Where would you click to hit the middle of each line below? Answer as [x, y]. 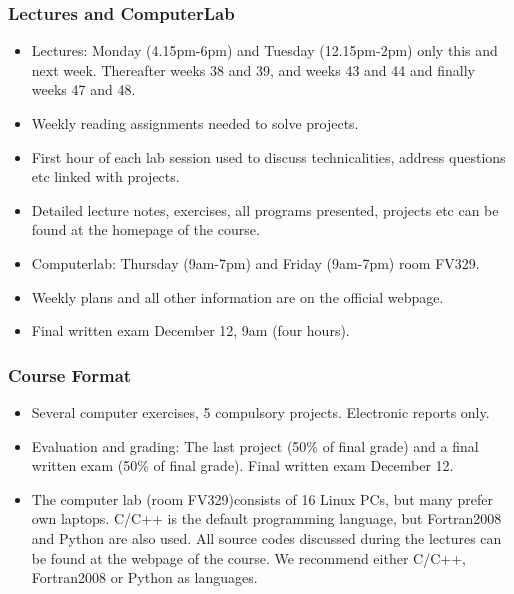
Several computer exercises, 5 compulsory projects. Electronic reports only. [260, 411]
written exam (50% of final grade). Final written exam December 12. [242, 465]
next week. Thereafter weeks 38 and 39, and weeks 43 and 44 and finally [253, 69]
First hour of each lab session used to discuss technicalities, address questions [268, 156]
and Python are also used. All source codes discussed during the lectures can [266, 537]
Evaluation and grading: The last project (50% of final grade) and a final [255, 445]
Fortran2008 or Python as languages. [144, 577]
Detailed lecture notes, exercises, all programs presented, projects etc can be [265, 209]
